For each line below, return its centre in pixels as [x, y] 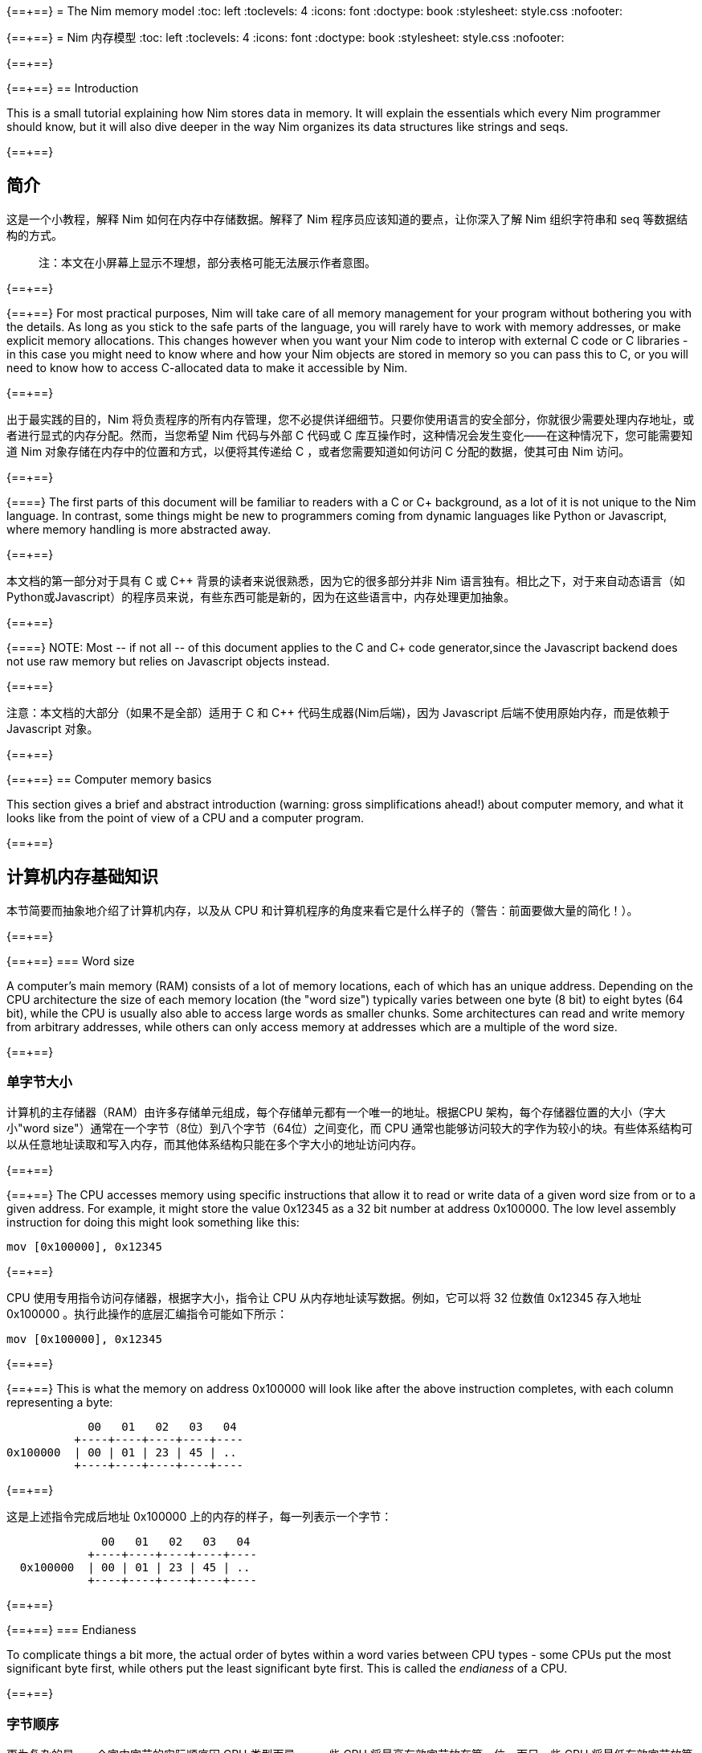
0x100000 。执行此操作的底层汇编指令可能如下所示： [147, 1314]
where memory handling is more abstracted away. [139, 529]
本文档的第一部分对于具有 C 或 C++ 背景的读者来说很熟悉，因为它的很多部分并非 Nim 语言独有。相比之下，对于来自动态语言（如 [346, 580]
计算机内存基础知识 [82, 877]
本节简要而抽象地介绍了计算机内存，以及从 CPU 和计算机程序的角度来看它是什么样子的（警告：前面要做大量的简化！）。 [322, 910]
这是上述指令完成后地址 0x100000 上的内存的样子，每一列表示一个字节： [200, 1517]
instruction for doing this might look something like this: [153, 1223]
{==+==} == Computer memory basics [109, 779]
